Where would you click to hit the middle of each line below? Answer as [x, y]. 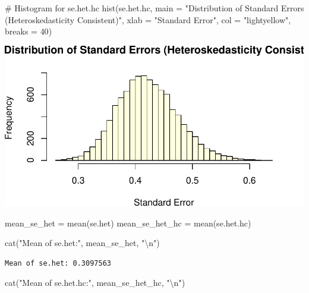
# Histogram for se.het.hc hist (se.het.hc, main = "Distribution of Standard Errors [154, 8]
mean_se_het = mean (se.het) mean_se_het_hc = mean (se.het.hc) [128, 223]
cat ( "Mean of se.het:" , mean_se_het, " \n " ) [82, 243]
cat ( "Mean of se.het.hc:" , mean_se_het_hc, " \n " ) [95, 283]
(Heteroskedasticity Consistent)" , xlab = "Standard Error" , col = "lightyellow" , [148, 19]
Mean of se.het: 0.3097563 [58, 263]
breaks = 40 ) [29, 31]
